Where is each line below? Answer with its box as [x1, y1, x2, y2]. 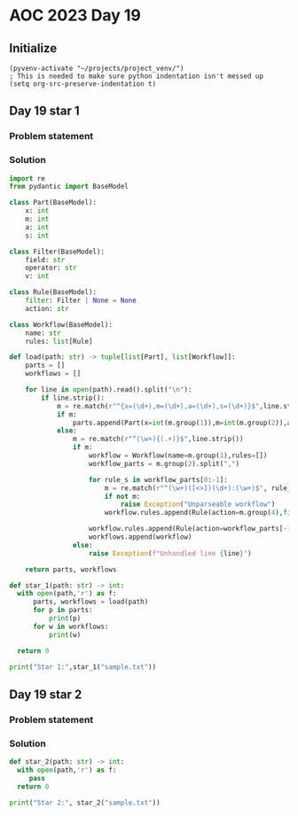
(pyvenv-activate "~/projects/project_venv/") [9, 64, 184, 73]
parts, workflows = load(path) [32, 597, 149, 607]
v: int [25, 272, 50, 281]
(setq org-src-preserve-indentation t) [9, 80, 157, 89]
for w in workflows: [32, 622, 109, 631]
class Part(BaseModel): [9, 198, 98, 207]
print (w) [48, 630, 82, 639]
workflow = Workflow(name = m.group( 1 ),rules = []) [88, 451, 268, 461]
